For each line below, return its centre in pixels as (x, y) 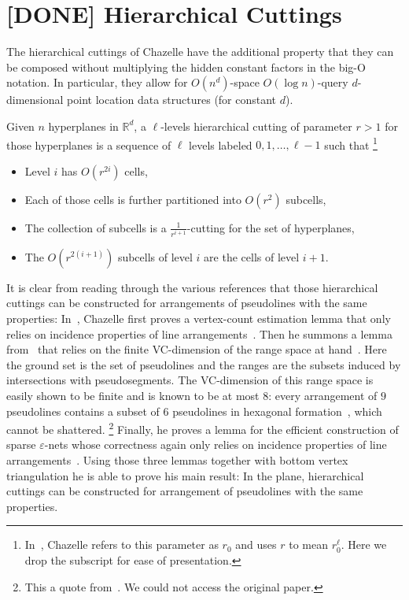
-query (333, 82)
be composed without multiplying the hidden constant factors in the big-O (186, 67)
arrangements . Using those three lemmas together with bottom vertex (177, 460)
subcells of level (155, 256)
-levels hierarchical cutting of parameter (256, 126)
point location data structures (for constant (172, 100)
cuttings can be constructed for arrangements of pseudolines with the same (187, 303)
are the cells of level (252, 256)
